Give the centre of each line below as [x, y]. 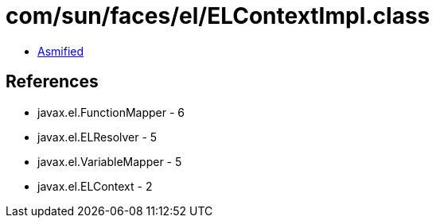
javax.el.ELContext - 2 [95, 186]
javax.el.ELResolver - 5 [97, 137]
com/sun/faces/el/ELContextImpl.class [218, 16]
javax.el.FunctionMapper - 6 [111, 112]
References [52, 82]
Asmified [61, 51]
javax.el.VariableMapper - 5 [110, 161]
